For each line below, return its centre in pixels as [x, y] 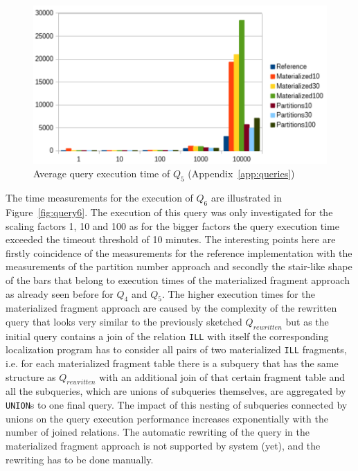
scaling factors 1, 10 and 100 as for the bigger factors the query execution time [172, 225]
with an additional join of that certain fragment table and [222, 376]
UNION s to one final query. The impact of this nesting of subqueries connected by [177, 405]
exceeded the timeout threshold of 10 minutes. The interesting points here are [171, 239]
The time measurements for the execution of [99, 198]
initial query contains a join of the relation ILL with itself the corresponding [167, 336]
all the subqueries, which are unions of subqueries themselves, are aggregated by [176, 391]
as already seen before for [60, 293]
